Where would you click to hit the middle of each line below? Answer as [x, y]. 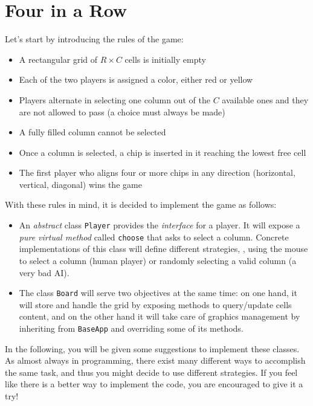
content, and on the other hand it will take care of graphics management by [160, 316]
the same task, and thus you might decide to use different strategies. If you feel [151, 372]
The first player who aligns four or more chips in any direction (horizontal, [157, 172]
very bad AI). [44, 272]
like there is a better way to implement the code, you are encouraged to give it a [154, 384]
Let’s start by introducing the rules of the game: [94, 39]
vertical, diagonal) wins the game [80, 184]
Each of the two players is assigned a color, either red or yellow [136, 79]
